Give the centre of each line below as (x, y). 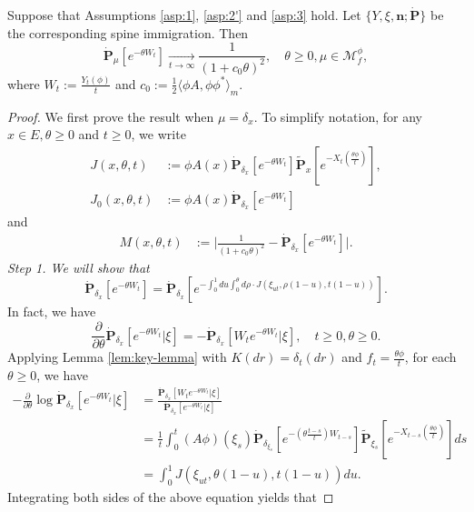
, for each (430, 357)
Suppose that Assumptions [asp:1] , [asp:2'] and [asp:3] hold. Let (184, 15)
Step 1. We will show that (79, 267)
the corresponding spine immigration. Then (128, 32)
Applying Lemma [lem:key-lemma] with (117, 357)
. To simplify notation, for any (338, 116)
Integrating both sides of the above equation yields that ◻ (171, 497)
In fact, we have (52, 311)
